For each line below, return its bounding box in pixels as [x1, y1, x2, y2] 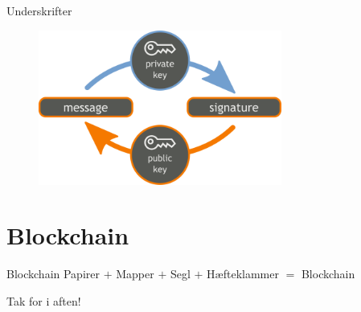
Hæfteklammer [207, 265, 279, 282]
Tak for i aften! [6, 292, 81, 309]
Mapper [116, 265, 154, 282]
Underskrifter [6, 2, 72, 18]
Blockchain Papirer [6, 265, 100, 282]
